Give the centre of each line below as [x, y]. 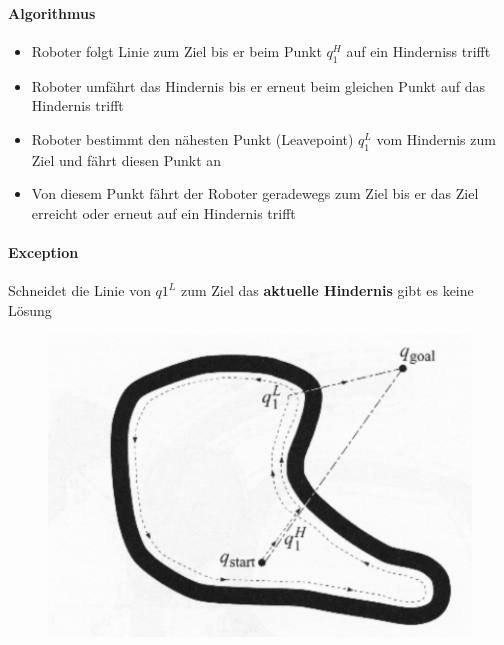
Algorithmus [52, 12]
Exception [43, 251]
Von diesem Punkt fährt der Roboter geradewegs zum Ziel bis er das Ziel [255, 193]
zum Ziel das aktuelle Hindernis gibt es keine [327, 290]
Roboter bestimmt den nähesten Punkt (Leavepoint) [192, 138]
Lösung [30, 309]
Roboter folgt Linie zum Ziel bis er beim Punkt [176, 50]
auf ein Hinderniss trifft [418, 50]
